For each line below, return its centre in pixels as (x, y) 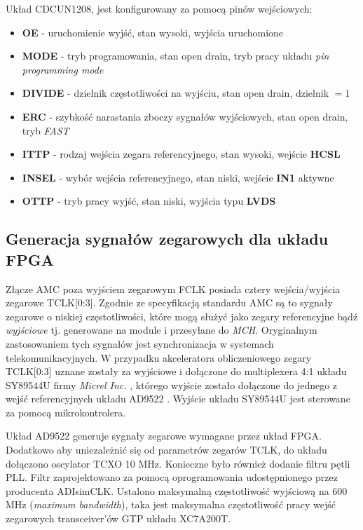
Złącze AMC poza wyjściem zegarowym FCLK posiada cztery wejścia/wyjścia (173, 288)
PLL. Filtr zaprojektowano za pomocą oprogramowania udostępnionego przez (172, 477)
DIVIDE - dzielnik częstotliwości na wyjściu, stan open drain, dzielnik (176, 93)
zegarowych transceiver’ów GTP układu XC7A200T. (118, 518)
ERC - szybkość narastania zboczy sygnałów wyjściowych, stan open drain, (185, 116)
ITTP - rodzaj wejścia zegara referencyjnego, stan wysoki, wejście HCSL (181, 154)
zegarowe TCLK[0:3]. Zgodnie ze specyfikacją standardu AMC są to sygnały (169, 303)
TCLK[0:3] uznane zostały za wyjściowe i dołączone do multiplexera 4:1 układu (176, 371)
